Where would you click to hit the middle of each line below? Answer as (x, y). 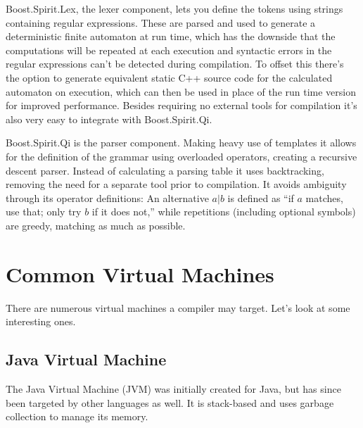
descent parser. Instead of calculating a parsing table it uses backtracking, (165, 170)
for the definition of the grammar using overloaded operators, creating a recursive (181, 156)
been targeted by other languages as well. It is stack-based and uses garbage (170, 402)
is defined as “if (261, 197)
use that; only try (44, 212)
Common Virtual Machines (140, 273)
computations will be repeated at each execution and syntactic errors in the (169, 50)
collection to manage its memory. (77, 416)
